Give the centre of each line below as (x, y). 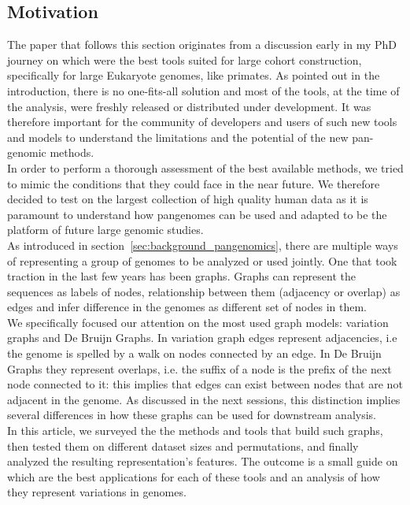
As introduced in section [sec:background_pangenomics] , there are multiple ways (203, 245)
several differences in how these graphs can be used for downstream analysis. (192, 415)
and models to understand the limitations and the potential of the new (178, 137)
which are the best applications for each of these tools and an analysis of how (194, 476)
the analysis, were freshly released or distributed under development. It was (189, 106)
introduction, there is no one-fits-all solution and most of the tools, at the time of (203, 90)
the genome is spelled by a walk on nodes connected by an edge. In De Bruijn (194, 353)
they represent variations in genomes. (97, 492)
